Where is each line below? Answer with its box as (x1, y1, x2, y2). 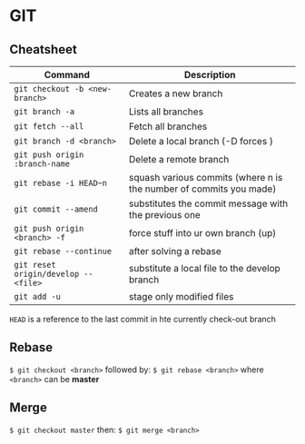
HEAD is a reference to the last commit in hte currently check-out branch (9, 314, 277, 324)
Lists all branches (128, 105, 204, 118)
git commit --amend (14, 204, 98, 214)
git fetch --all (14, 122, 84, 132)
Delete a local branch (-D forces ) (128, 135, 274, 147)
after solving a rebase (128, 245, 222, 257)
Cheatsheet (9, 42, 77, 57)
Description (184, 69, 236, 81)
